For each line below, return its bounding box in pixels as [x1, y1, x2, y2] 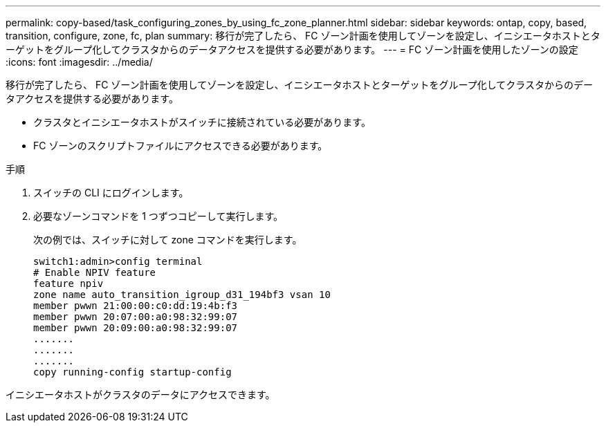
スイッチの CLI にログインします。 [33, 187, 189, 198]
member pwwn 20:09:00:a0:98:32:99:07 [33, 322, 238, 333]
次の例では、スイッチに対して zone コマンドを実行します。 [33, 234, 302, 245]
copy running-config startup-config [33, 366, 232, 378]
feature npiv [33, 278, 104, 289]
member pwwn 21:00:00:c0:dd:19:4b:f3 [33, 300, 238, 311]
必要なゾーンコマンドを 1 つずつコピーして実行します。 [33, 210, 284, 222]
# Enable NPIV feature [33, 267, 156, 278]
